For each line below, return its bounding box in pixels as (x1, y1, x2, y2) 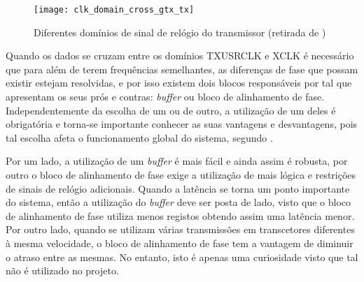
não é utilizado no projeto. (6, 263, 119, 278)
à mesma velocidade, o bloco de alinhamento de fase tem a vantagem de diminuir (6, 235, 353, 250)
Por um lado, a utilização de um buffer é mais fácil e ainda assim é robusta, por (6, 154, 348, 168)
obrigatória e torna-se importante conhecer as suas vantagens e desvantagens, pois (6, 117, 358, 131)
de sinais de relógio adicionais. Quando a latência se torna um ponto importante (6, 181, 350, 195)
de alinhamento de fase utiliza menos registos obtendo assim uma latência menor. (6, 208, 355, 223)
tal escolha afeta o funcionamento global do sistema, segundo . (6, 130, 273, 144)
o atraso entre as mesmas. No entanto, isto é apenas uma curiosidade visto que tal (6, 249, 358, 264)
